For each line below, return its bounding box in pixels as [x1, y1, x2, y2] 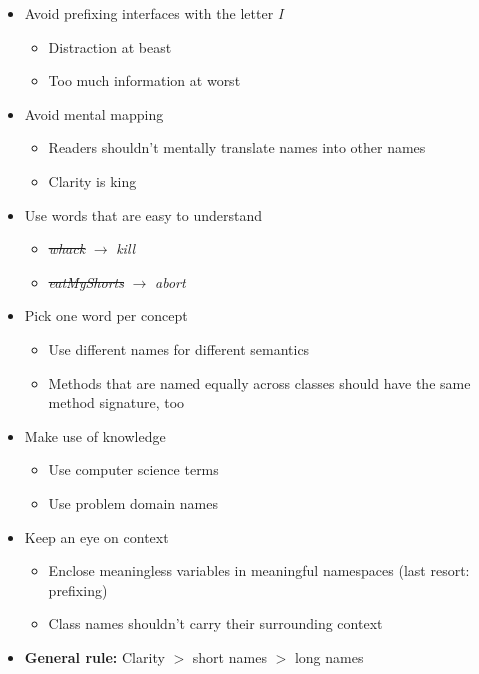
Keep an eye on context [24, 526, 169, 547]
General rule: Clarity [24, 646, 165, 667]
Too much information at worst [48, 70, 241, 91]
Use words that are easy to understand [24, 204, 263, 225]
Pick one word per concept [24, 305, 188, 326]
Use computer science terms [48, 459, 219, 480]
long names [294, 646, 364, 667]
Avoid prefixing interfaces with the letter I [24, 3, 284, 23]
